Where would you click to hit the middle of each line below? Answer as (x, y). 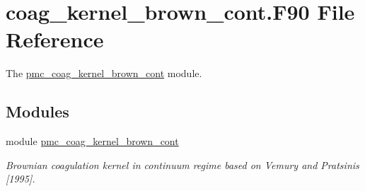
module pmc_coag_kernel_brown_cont (92, 141)
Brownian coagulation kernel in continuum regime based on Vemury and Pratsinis (182, 164)
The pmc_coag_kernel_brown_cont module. (104, 73)
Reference (55, 39)
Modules (37, 111)
